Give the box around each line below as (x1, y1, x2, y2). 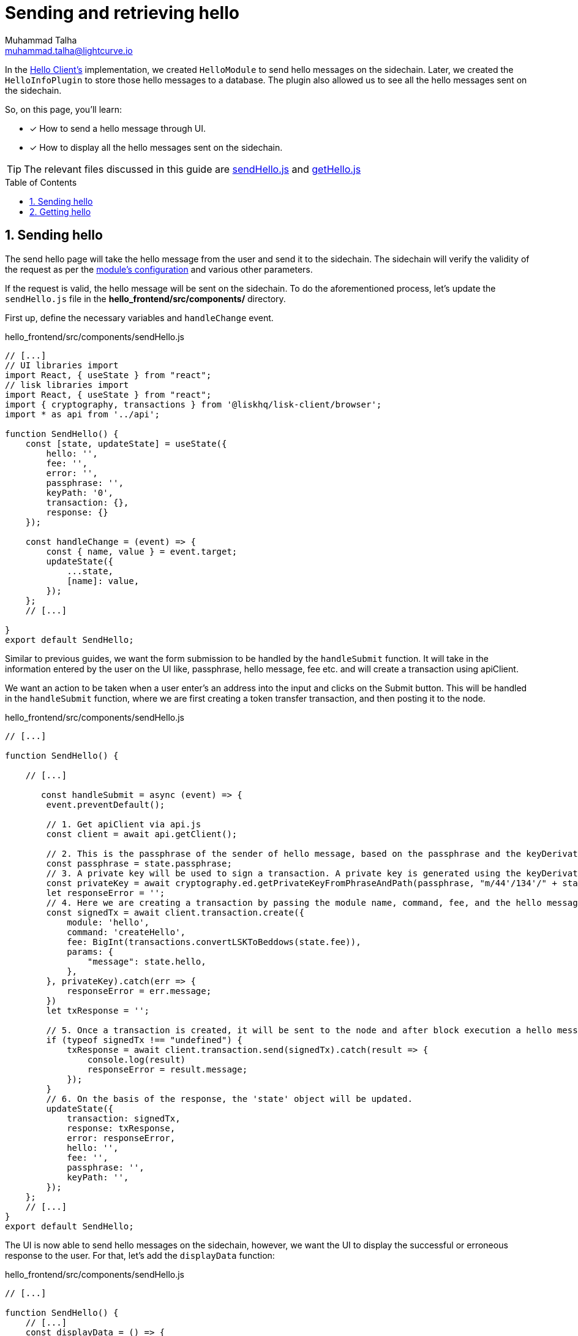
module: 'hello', (67, 917, 150, 927)
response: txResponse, (67, 1123, 176, 1133)
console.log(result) (87, 1054, 186, 1065)
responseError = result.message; (87, 1064, 248, 1074)
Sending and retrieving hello (5, 2, 239, 23)
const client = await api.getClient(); (46, 829, 238, 839)
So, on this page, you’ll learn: (5, 104, 122, 115)
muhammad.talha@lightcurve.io (5, 45, 133, 56)
